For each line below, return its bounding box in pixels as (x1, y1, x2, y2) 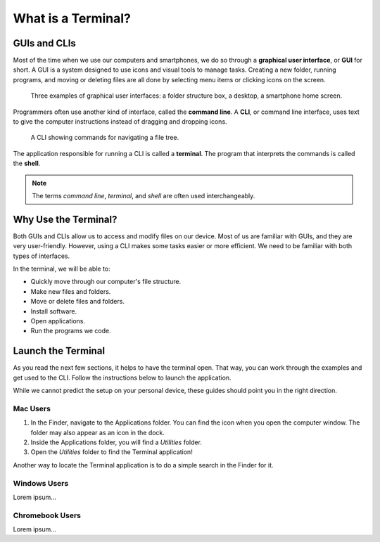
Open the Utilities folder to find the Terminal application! (30, 448, 193, 456)
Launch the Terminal (13, 345, 106, 357)
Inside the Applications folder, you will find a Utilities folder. (30, 438, 202, 446)
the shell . (13, 159, 41, 168)
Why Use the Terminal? (13, 213, 118, 225)
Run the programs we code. (30, 327, 112, 335)
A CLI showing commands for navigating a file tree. (30, 134, 179, 142)
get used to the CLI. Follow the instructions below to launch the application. (13, 373, 232, 382)
